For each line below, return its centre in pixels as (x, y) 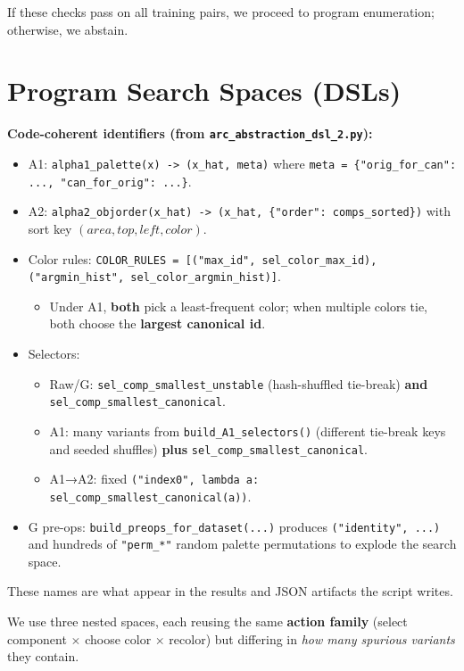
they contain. (43, 656)
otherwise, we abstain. (68, 29)
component (37, 638)
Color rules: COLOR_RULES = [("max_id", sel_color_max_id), (203, 258)
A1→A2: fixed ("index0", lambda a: (154, 479)
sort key (50, 228)
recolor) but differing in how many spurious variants (312, 638)
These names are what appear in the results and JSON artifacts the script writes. (230, 591)
